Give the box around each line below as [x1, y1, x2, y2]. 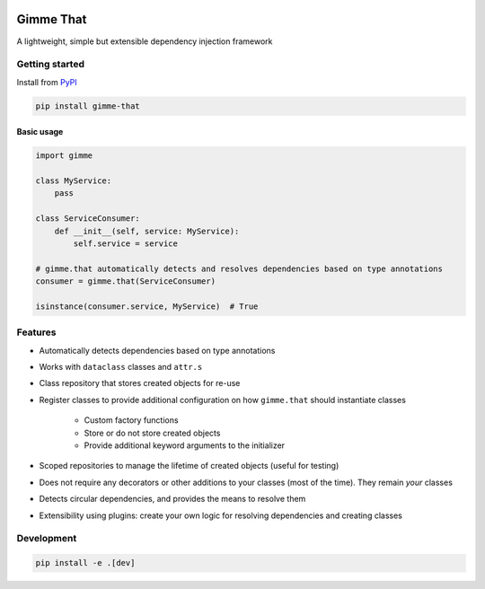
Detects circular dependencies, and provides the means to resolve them [39, 494, 306, 505]
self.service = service [73, 238, 179, 249]
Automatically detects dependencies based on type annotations [39, 345, 276, 356]
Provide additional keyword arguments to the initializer [84, 440, 286, 451]
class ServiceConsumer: [35, 214, 141, 224]
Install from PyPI [16, 76, 78, 87]
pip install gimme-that [35, 101, 141, 111]
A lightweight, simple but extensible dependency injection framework [16, 36, 273, 47]
